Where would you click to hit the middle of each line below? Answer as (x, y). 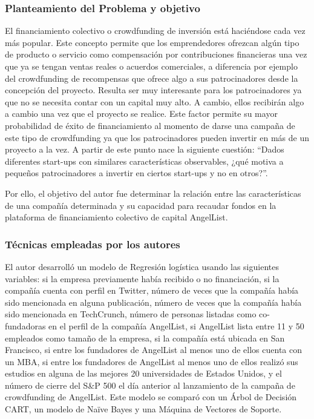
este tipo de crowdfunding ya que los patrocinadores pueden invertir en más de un (157, 137)
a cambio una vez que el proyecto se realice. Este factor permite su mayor (141, 114)
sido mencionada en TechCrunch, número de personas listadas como (131, 314)
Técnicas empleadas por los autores (93, 244)
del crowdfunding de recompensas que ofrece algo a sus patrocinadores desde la (152, 78)
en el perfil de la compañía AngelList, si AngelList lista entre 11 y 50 (176, 325)
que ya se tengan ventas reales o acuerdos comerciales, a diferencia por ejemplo (151, 66)
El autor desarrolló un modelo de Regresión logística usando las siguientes (142, 266)
